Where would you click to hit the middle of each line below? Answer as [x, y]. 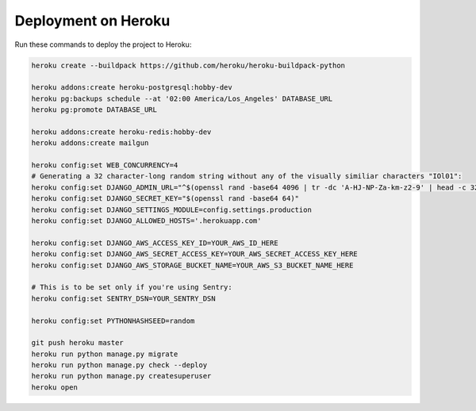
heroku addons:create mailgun [90, 143]
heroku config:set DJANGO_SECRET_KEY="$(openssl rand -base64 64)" [165, 199]
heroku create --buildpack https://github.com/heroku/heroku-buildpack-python [188, 65]
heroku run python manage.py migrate [105, 354]
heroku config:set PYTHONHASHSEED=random [113, 321]
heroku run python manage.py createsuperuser [121, 376]
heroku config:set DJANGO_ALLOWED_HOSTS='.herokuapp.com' [146, 221]
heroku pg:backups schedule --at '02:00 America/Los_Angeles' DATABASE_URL [182, 98]
